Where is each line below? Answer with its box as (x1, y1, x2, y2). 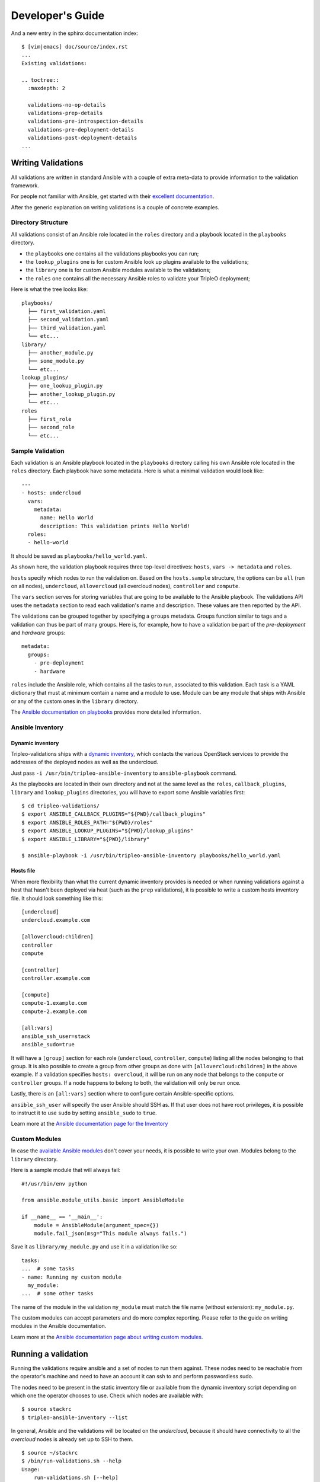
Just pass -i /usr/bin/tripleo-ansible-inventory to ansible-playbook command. (11, 769, 237, 777)
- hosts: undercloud (21, 490, 81, 496)
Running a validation (11, 1349, 88, 1359)
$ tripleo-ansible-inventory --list (21, 1414, 128, 1421)
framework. (11, 181, 40, 189)
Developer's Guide (11, 9, 105, 22)
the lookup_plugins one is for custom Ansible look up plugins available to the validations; (25, 258, 249, 266)
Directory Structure (11, 218, 68, 226)
